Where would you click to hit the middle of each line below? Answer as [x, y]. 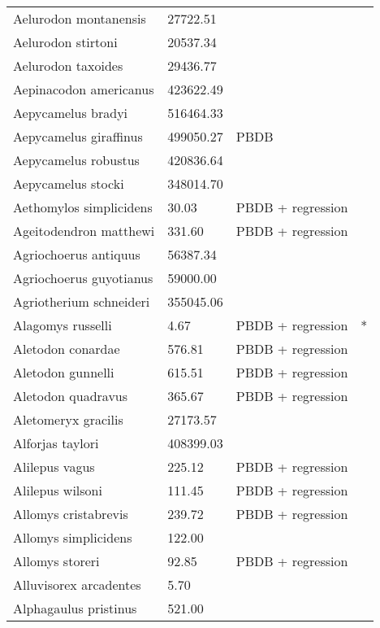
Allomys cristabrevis [71, 514]
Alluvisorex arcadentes [77, 584]
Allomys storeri [56, 561]
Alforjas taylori [56, 443]
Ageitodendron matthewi [84, 231]
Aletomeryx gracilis [68, 419]
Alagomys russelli [63, 325]
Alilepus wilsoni [58, 490]
